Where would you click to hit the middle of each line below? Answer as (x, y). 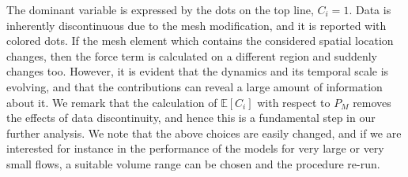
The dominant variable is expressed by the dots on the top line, (160, 9)
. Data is (370, 9)
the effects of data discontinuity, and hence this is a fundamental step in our (191, 118)
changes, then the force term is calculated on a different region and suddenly (192, 55)
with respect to (294, 102)
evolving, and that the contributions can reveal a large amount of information (195, 86)
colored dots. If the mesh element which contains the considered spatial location (200, 41)
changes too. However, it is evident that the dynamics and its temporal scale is (198, 71)
